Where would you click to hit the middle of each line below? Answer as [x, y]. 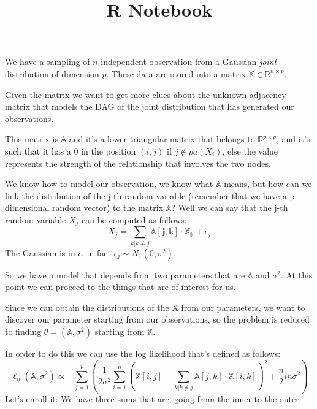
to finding [23, 331]
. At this [296, 274]
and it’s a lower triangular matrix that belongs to [162, 139]
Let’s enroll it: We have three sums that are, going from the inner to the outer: [153, 399]
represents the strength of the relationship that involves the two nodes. [138, 163]
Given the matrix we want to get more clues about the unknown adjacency [146, 94]
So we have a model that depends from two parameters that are [125, 274]
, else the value [250, 151]
